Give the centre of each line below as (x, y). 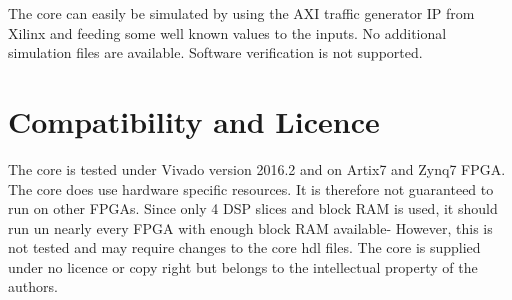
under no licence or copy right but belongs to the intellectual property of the (243, 266)
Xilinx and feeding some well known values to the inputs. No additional (227, 32)
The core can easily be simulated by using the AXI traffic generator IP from (241, 13)
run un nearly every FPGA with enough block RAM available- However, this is (250, 227)
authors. (33, 286)
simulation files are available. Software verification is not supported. (215, 52)
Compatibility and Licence (194, 120)
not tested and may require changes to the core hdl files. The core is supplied (244, 247)
